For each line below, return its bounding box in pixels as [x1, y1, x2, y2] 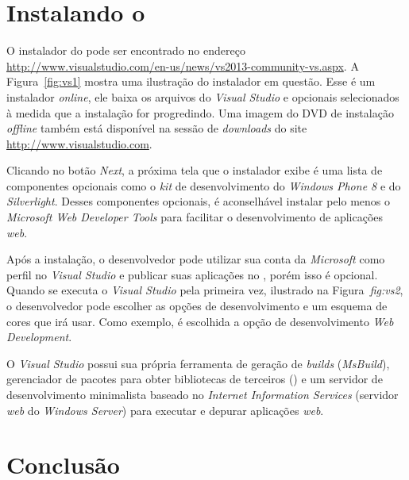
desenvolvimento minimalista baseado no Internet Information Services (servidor [6, 386, 399, 402]
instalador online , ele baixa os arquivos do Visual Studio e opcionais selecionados [6, 88, 399, 105]
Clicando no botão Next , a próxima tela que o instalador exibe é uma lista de [6, 162, 383, 179]
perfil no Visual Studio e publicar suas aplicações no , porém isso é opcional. [6, 266, 378, 282]
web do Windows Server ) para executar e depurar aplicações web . [6, 401, 324, 418]
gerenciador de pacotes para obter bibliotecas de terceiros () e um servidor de [6, 371, 383, 387]
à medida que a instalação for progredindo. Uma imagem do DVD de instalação [6, 104, 394, 121]
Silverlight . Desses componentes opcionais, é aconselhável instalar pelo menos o [6, 193, 391, 209]
